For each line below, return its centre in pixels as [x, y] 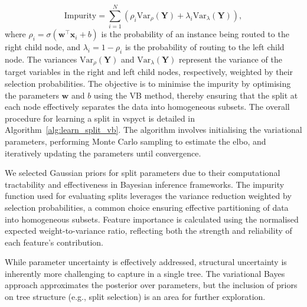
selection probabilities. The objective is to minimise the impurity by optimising [148, 83]
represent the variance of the [231, 59]
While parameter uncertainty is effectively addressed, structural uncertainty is [146, 262]
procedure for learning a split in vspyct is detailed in [100, 118]
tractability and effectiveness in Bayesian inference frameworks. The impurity [145, 184]
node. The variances [41, 59]
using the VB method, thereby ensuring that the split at [196, 95]
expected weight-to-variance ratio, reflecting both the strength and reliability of [148, 231]
